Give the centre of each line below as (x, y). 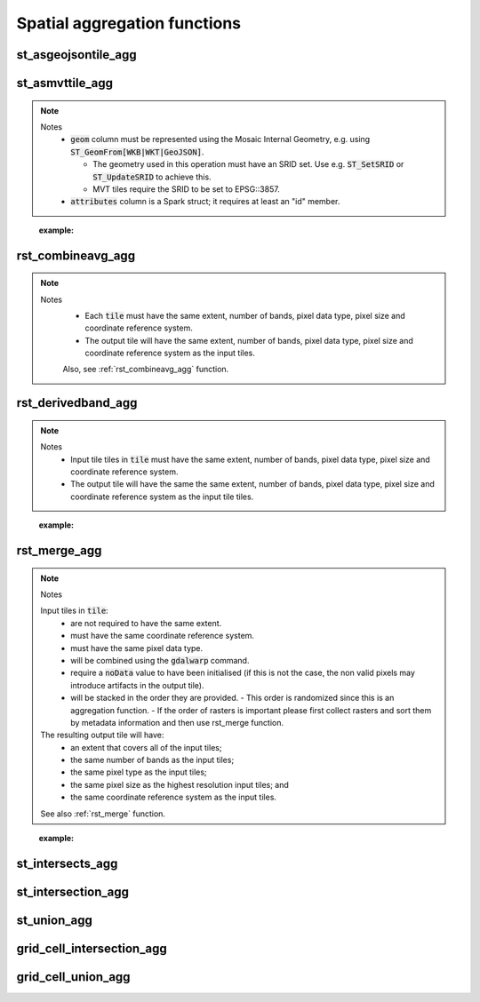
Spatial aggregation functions (129, 23)
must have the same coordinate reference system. (163, 636)
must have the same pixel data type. (137, 648)
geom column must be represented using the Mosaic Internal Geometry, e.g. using (220, 139)
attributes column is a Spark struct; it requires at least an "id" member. (205, 202)
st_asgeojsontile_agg (76, 55)
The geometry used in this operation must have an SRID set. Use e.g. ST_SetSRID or (248, 164)
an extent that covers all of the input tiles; (146, 747)
